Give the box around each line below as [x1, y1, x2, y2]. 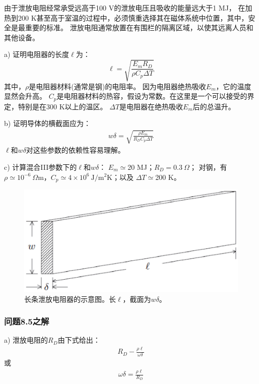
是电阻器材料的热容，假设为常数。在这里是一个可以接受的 [56, 91, 247, 101]
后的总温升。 [192, 101, 235, 111]
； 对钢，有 [189, 161, 227, 172]
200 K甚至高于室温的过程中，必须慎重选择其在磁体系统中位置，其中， [18, 12, 248, 23]
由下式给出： [57, 335, 100, 345]
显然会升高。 [4, 91, 46, 101]
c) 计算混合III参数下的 [4, 161, 77, 172]
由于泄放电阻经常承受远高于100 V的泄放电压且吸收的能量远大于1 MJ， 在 [4, 3, 245, 13]
